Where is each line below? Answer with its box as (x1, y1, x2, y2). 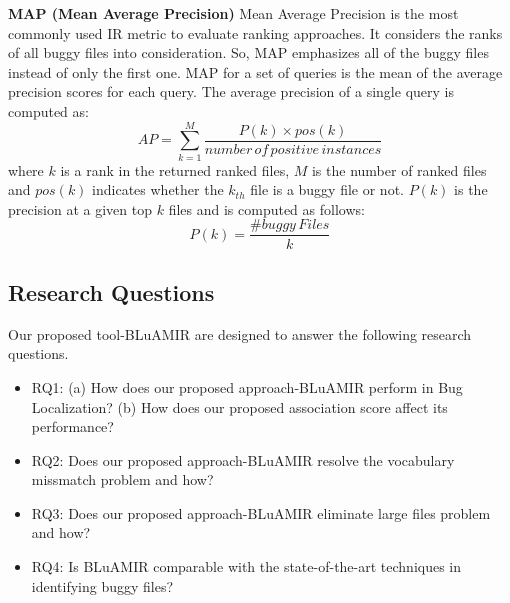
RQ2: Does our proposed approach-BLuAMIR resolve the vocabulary (31, 449, 455, 470)
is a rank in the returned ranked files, (60, 159, 290, 180)
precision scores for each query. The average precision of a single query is (8, 81, 454, 102)
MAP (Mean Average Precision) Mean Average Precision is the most (8, 3, 459, 23)
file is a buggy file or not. (250, 179, 404, 200)
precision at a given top (8, 198, 153, 219)
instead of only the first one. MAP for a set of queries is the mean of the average (8, 61, 503, 82)
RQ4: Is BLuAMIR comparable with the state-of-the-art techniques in (31, 556, 462, 577)
